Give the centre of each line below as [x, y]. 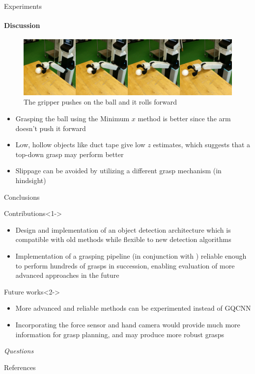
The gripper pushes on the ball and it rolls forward [100, 102]
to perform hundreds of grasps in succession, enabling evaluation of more [125, 265]
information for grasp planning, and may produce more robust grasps [120, 334]
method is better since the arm [184, 119]
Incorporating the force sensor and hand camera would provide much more [128, 324]
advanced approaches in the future [67, 275]
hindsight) [31, 180]
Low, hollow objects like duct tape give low [80, 145]
